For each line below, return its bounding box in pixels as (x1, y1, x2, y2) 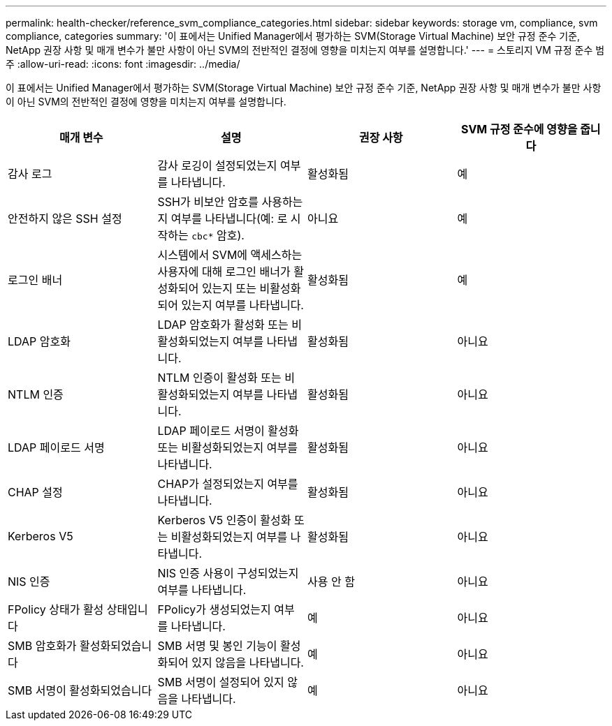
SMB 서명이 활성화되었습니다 (8, 683, 152, 697)
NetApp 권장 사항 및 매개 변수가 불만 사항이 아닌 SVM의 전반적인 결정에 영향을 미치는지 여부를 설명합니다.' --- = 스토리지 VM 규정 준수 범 (6, 44, 605, 56)
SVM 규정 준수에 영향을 (460, 122, 578, 136)
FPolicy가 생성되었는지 (157, 602, 271, 616)
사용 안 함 (307, 575, 355, 588)
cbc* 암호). (191, 228, 245, 242)
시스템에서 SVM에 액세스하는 (157, 248, 303, 262)
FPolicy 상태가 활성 (8, 602, 104, 616)
